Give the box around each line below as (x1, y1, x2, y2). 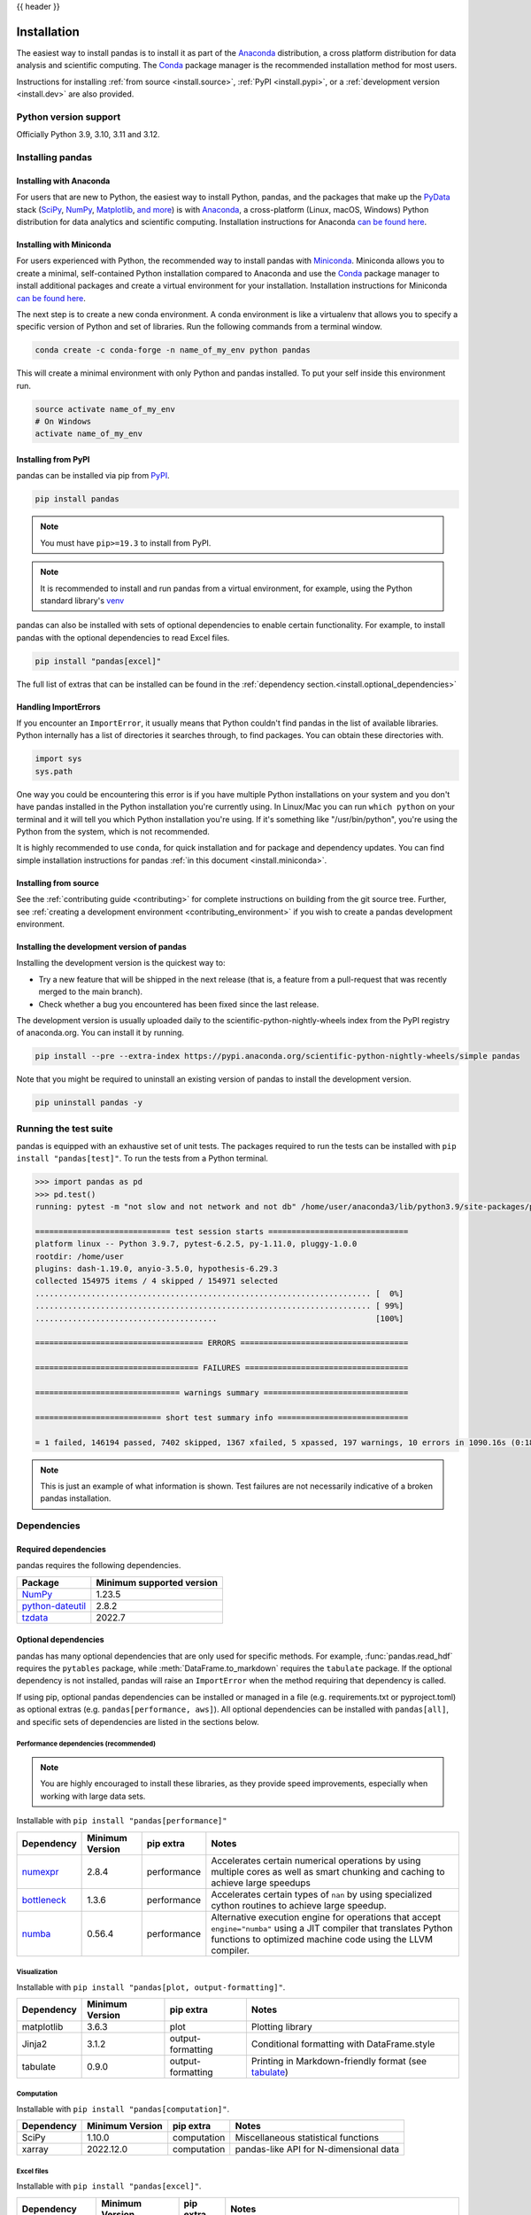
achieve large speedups (211, 1877, 312, 1889)
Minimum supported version (96, 1576, 219, 1589)
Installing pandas (16, 151, 93, 163)
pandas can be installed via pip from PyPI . (16, 470, 170, 481)
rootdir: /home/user (35, 1251, 124, 1262)
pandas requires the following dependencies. (16, 1560, 181, 1571)
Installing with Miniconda (16, 239, 112, 250)
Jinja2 (21, 2038, 48, 2050)
